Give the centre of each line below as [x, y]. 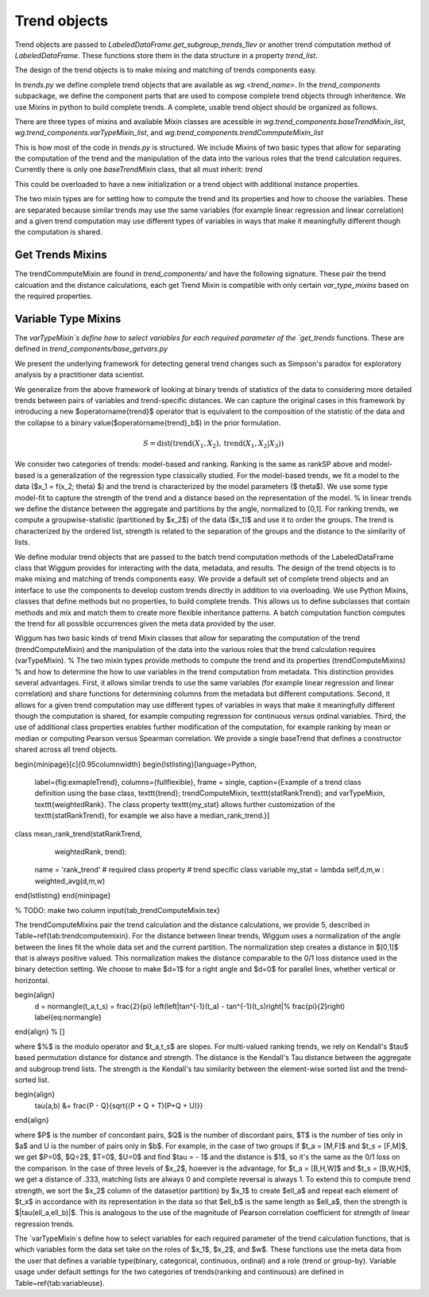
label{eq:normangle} [68, 1017]
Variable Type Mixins [68, 318]
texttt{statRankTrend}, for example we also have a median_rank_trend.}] [152, 816]
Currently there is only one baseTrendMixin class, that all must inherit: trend [139, 169]
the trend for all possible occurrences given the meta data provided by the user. [145, 623]
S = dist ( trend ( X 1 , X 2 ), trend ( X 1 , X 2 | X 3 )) [214, 444]
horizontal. [32, 980]
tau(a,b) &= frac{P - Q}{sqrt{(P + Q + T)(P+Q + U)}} [119, 1105]
